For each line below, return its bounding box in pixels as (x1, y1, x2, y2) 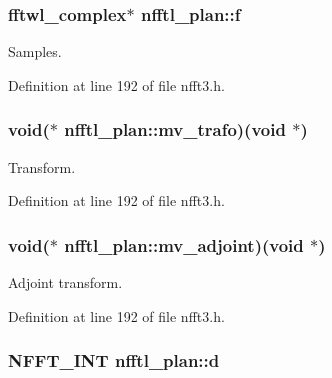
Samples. (8, 41, 62, 62)
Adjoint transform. (8, 272, 123, 293)
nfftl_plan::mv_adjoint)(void (64, 232, 304, 257)
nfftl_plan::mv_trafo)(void (64, 117, 286, 142)
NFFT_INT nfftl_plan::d (8, 348, 220, 373)
